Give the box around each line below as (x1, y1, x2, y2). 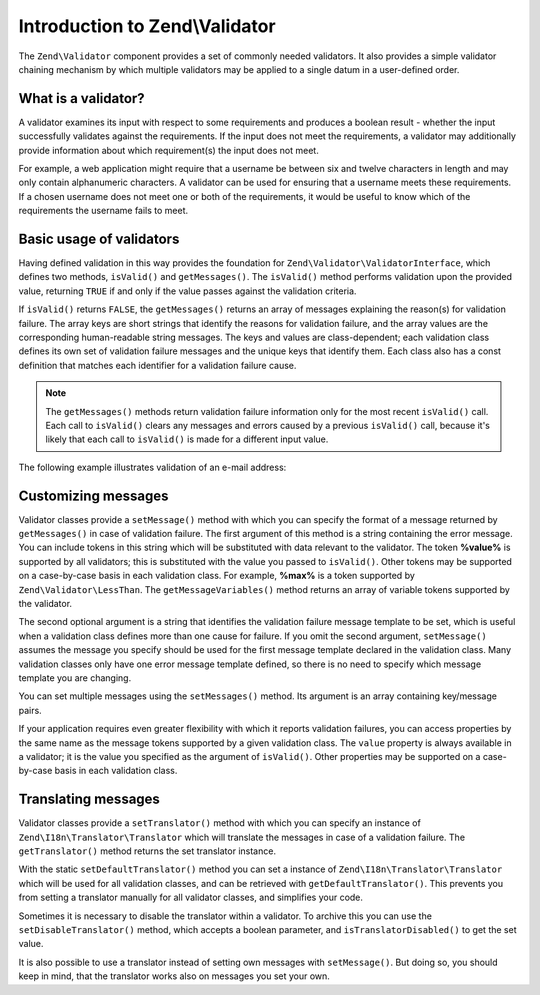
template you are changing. (18, 671, 132, 684)
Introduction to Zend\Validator (18, 15, 276, 37)
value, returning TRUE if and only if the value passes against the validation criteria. (18, 285, 357, 297)
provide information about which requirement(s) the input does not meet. (18, 144, 319, 156)
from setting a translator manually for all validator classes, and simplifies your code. (18, 891, 364, 904)
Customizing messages (18, 487, 169, 504)
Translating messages (18, 791, 160, 808)
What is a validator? (18, 90, 145, 107)
